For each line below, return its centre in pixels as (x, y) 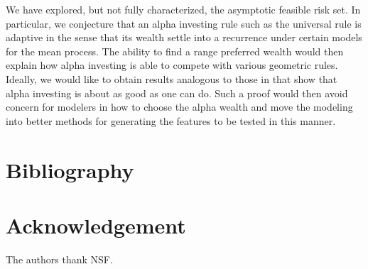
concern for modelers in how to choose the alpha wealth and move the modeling (179, 107)
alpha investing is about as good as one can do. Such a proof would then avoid (177, 93)
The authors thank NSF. (59, 259)
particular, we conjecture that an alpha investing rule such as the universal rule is (184, 23)
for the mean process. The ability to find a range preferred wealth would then (175, 51)
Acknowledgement (96, 225)
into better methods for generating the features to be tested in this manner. (171, 120)
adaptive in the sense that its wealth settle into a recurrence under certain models (184, 37)
